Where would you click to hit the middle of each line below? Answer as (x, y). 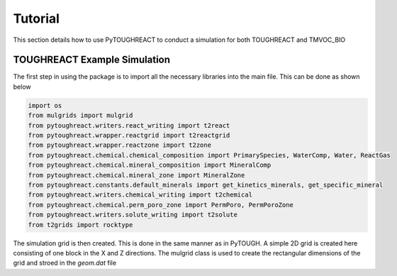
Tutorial (37, 18)
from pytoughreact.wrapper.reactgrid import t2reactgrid (129, 135)
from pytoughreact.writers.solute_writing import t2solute (133, 215)
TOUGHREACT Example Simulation (91, 60)
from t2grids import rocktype (80, 225)
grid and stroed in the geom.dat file (65, 263)
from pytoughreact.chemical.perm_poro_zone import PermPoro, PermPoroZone (161, 205)
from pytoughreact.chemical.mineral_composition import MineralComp (150, 165)
